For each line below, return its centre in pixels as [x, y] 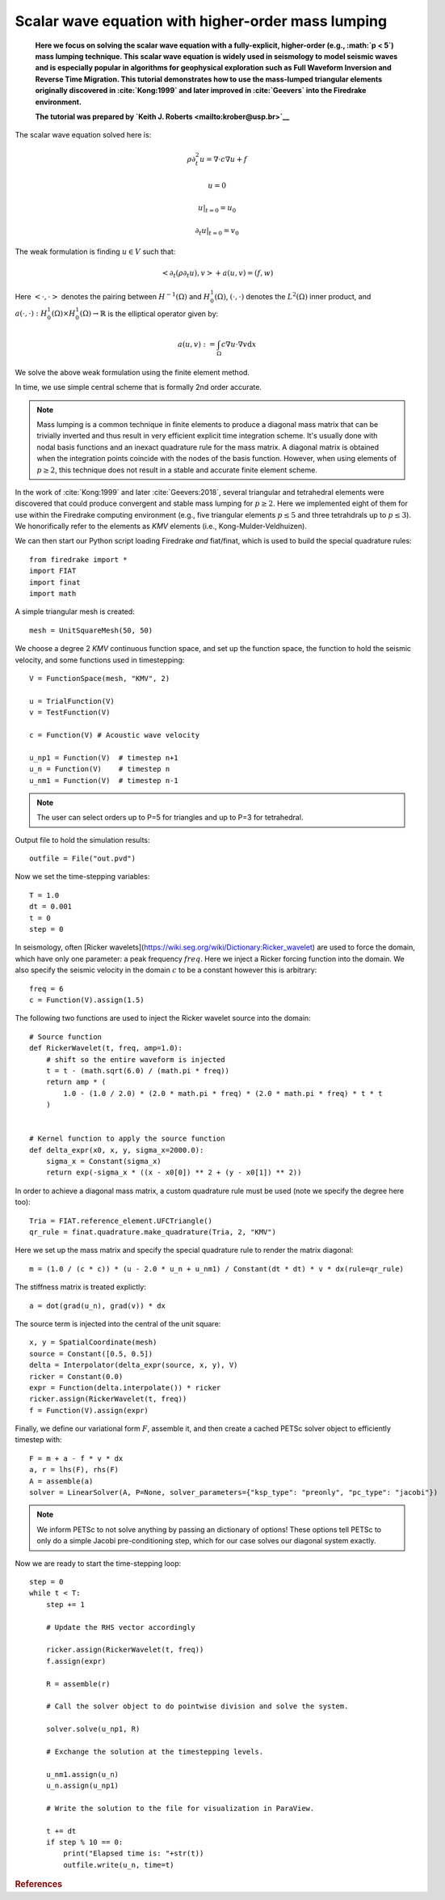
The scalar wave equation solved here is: [83, 135]
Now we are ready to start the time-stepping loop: [98, 1563]
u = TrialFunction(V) [72, 701]
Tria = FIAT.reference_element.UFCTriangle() [121, 1221]
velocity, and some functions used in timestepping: [100, 660]
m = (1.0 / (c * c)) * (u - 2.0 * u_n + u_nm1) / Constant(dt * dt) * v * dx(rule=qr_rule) [216, 1269]
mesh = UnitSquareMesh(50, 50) [91, 630]
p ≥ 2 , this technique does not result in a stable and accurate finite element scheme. [177, 470]
